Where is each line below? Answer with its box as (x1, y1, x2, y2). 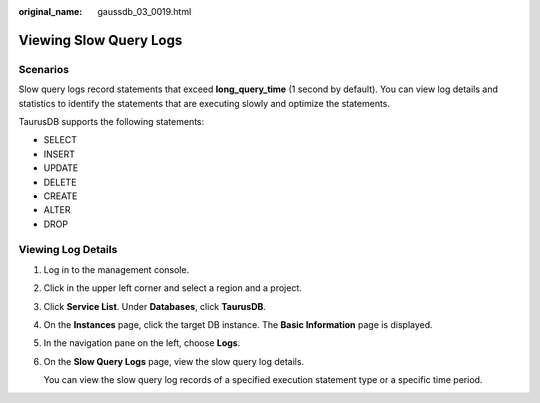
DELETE (43, 176, 77, 188)
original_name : (18, 6, 83, 17)
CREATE (43, 190, 78, 202)
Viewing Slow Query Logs (18, 31, 183, 49)
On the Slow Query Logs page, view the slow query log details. (43, 355, 305, 367)
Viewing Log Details (18, 243, 118, 257)
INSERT (43, 148, 75, 160)
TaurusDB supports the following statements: (18, 115, 205, 127)
